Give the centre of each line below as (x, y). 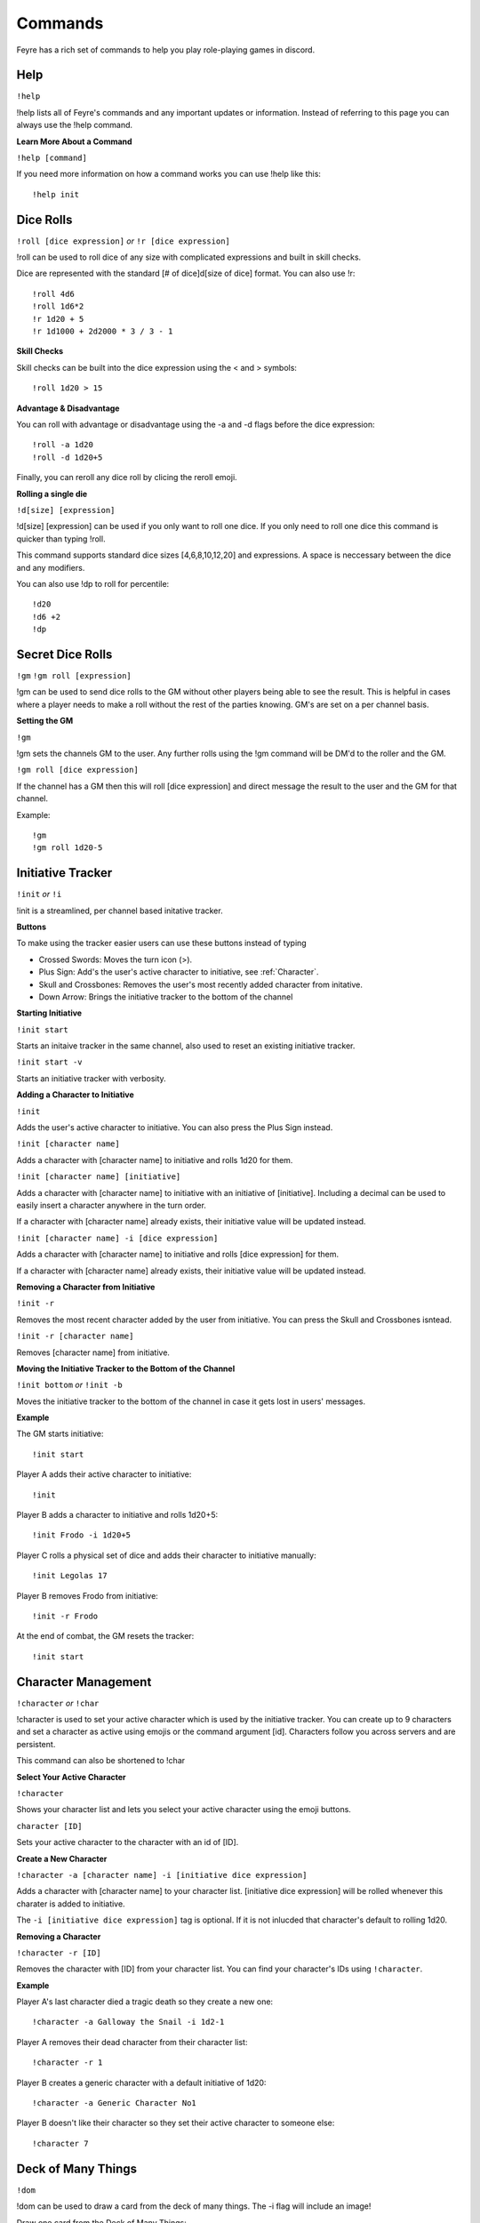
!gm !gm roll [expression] (74, 675)
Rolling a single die (52, 494)
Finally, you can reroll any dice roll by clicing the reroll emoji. (127, 478)
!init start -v (50, 1062)
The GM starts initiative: (60, 1434)
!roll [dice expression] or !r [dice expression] (124, 241)
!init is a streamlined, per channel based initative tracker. (120, 911)
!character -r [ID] (59, 1953)
